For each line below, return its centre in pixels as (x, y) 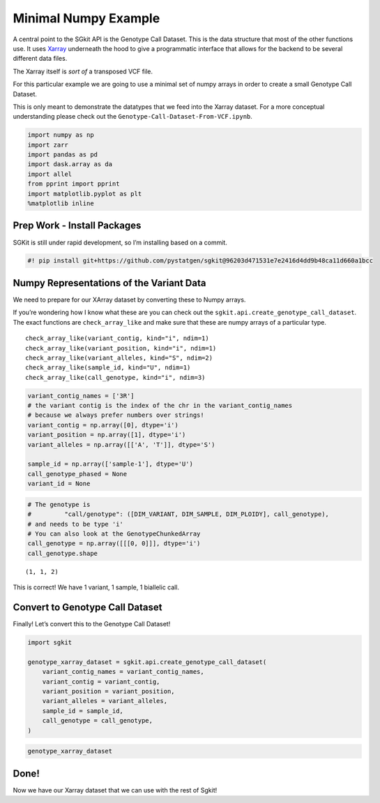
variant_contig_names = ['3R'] (81, 396)
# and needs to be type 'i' (75, 524)
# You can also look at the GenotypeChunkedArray (114, 533)
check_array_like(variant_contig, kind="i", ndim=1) (117, 338)
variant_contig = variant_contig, (101, 682)
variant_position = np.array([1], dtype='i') (107, 435)
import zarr (48, 145)
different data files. (40, 59)
